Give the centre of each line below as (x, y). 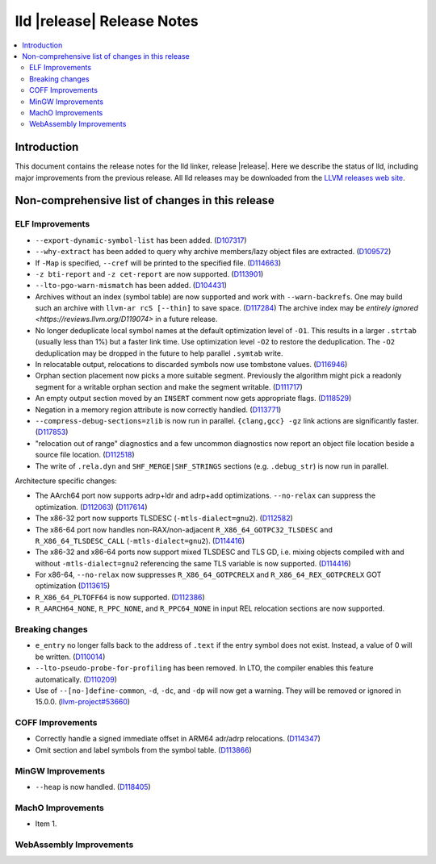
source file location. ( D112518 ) (85, 455)
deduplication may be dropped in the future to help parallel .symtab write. (159, 353)
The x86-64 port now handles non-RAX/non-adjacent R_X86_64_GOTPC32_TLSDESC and (184, 529)
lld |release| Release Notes (107, 21)
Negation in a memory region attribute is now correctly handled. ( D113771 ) (158, 409)
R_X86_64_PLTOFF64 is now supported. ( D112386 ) (120, 597)
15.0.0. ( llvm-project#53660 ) (83, 702)
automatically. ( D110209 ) (76, 679)
